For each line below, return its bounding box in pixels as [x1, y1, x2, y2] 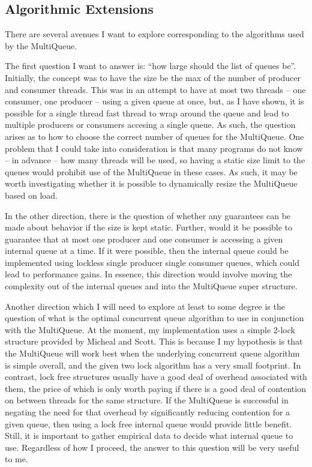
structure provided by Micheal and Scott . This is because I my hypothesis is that [5, 335, 303, 348]
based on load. [5, 188, 58, 201]
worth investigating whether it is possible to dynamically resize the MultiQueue [5, 177, 298, 190]
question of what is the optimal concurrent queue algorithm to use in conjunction [5, 312, 304, 324]
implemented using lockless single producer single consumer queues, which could [5, 256, 300, 268]
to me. [5, 453, 28, 465]
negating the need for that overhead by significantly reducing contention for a [5, 406, 290, 418]
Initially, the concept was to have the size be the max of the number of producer [5, 71, 301, 83]
